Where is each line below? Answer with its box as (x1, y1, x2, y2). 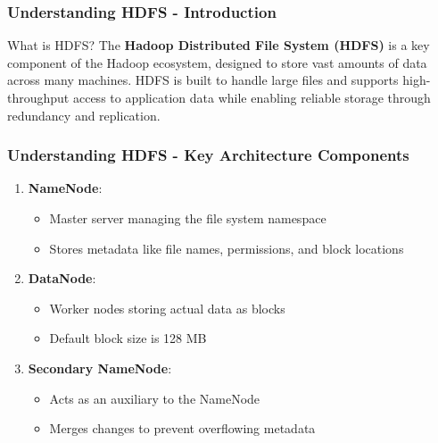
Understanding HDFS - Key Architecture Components (7, 144, 409, 166)
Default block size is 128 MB (49, 329, 207, 347)
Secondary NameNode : (28, 358, 172, 377)
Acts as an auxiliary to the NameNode (49, 389, 260, 407)
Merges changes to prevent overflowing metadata (49, 419, 316, 438)
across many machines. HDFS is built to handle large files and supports (7, 71, 399, 89)
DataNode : (28, 269, 96, 288)
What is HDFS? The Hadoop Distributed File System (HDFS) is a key (7, 36, 430, 54)
